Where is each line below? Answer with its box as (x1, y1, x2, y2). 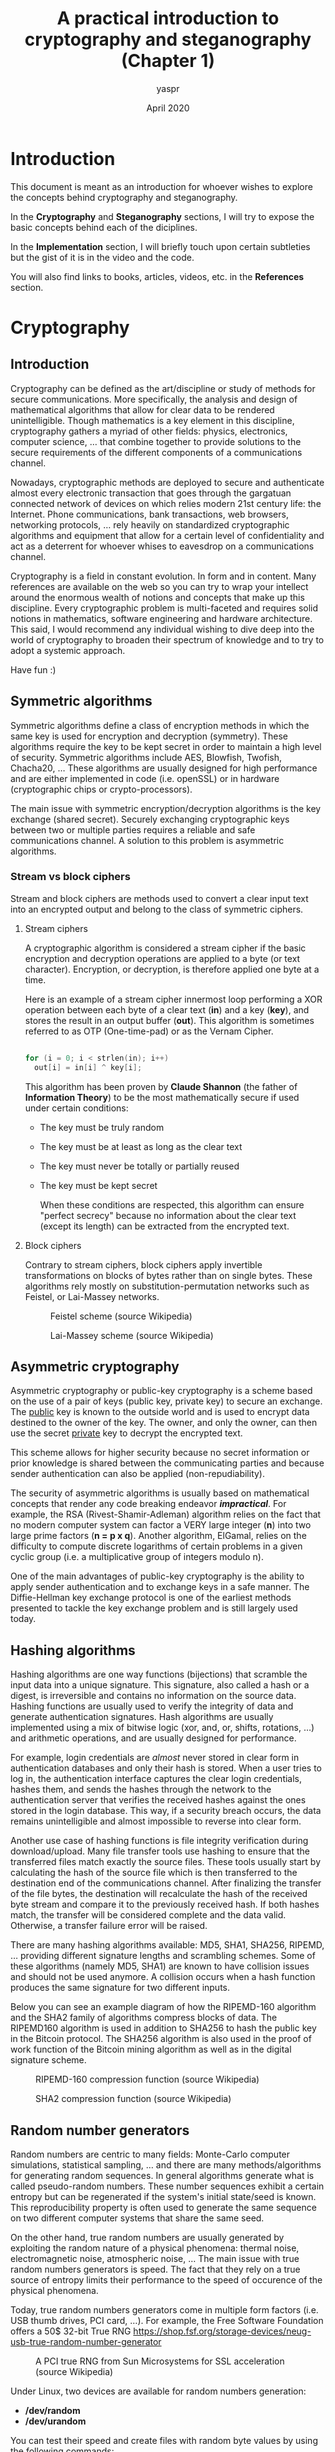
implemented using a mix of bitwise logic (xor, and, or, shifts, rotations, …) (10, 1722, 315, 1734)
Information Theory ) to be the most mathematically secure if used (24, 1091, 300, 1103)
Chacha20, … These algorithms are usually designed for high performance (10, 762, 318, 774)
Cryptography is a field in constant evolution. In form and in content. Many (10, 570, 317, 582)
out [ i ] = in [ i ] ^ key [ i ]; (34, 1062, 143, 1072)
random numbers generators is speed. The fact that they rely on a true (10, 2263, 301, 2275)
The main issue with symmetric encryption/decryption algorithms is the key (10, 802, 322, 814)
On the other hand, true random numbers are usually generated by (10, 2231, 285, 2243)
